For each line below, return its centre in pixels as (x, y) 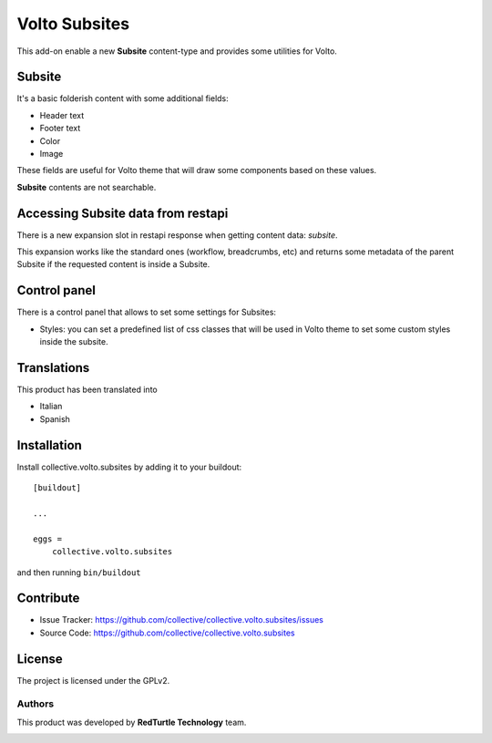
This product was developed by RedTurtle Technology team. (132, 722)
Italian (51, 407)
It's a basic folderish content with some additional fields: (123, 98)
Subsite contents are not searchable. (87, 187)
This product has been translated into (87, 390)
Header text (62, 115)
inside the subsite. (74, 342)
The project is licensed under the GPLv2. (93, 680)
